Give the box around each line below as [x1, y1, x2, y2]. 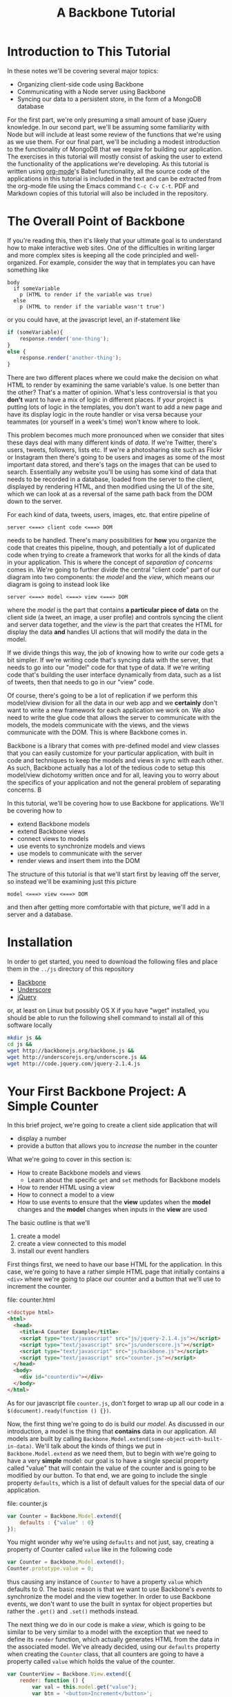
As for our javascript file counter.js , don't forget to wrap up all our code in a [7, 1399, 224, 1407]
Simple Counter [7, 1098, 99, 1114]
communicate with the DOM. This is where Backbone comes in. [7, 728, 188, 736]
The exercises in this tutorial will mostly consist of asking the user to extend [7, 152, 223, 161]
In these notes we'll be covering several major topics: [7, 66, 159, 75]
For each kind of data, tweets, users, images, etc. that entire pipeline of [7, 511, 210, 519]
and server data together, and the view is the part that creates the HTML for [7, 621, 223, 629]
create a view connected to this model [17, 1240, 126, 1248]
